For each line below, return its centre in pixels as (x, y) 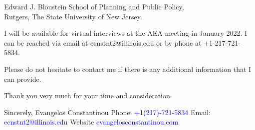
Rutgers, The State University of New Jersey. (73, 16)
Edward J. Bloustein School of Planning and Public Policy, (94, 6)
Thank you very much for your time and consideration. (88, 96)
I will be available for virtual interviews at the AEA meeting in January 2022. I (126, 33)
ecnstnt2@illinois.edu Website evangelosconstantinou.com (91, 122)
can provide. (23, 79)
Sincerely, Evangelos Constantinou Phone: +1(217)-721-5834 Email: (107, 112)
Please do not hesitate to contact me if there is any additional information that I (128, 69)
